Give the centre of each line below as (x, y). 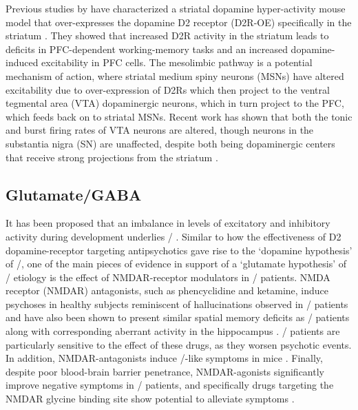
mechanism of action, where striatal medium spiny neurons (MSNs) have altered (175, 75)
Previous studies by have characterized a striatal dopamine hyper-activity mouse (176, 8)
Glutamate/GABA (74, 194)
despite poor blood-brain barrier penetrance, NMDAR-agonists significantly (165, 371)
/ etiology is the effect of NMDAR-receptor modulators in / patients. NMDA (168, 277)
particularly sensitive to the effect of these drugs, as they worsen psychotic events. (179, 344)
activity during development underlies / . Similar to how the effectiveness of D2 (173, 236)
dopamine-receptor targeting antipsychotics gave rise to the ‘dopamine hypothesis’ (179, 250)
